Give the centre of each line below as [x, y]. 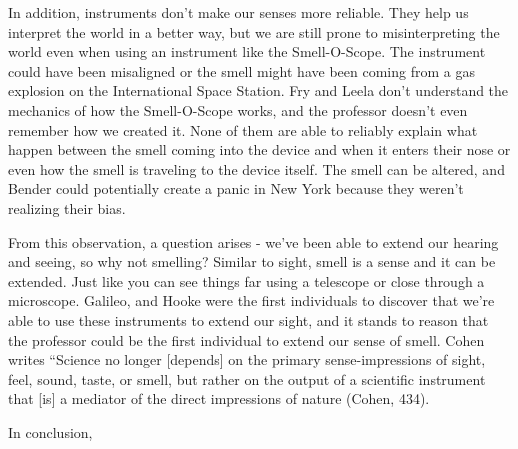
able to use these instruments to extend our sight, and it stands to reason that [248, 319]
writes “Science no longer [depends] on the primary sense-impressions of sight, [247, 359]
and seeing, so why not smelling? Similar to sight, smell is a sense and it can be [252, 261]
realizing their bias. [67, 207]
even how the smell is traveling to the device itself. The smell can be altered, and [256, 168]
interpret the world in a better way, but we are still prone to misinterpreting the [254, 31]
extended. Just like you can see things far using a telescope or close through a [246, 280]
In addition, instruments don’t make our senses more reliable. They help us [238, 12]
